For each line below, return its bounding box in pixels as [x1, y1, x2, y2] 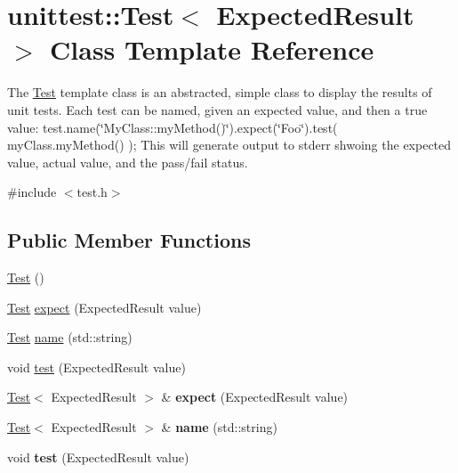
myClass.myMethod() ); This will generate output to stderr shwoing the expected [7, 135, 452, 154]
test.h [76, 183, 108, 201]
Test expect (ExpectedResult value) [7, 298, 202, 316]
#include [7, 183, 57, 201]
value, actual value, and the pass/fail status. [7, 152, 248, 171]
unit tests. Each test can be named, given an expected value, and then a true [7, 100, 428, 118]
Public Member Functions [7, 226, 251, 254]
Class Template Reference [50, 31, 374, 68]
